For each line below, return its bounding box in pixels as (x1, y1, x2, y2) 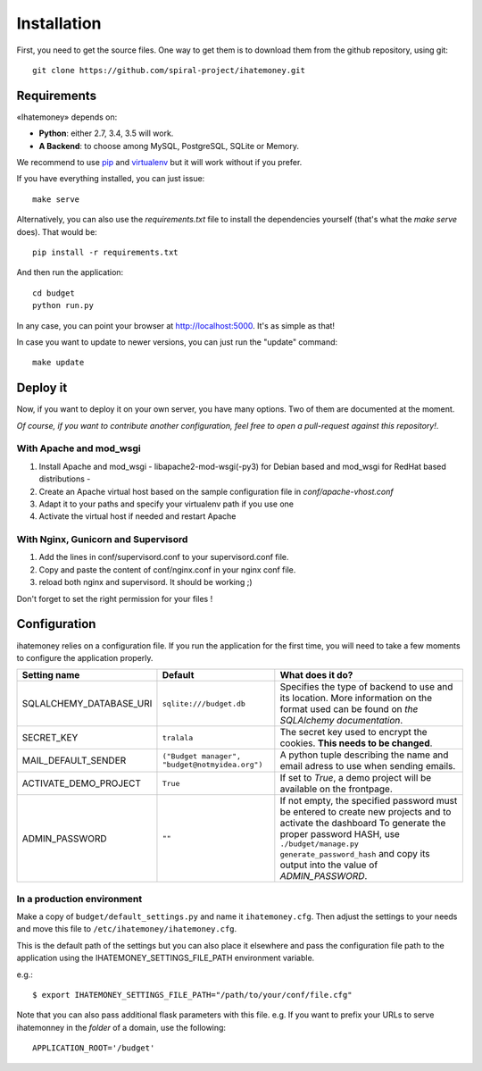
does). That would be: (16, 226, 97, 237)
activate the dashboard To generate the (279, 817, 446, 830)
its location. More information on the (279, 692, 433, 705)
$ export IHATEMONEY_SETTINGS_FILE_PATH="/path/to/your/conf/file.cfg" (32, 990, 353, 1000)
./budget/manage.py (279, 840, 359, 849)
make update (32, 357, 85, 368)
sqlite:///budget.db (162, 699, 245, 708)
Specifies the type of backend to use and (279, 681, 453, 693)
